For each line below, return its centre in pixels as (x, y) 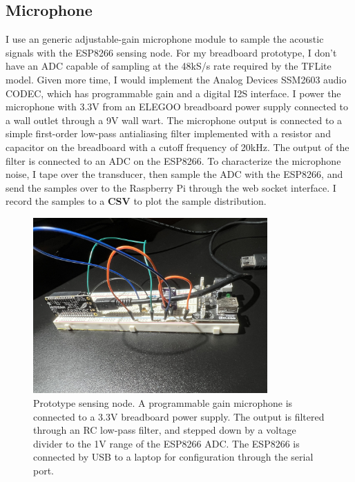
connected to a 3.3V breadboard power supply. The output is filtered (179, 416)
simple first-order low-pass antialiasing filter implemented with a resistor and (168, 133)
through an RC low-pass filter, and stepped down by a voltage (165, 430)
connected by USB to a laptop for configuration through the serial (173, 457)
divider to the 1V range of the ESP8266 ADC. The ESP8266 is (166, 443)
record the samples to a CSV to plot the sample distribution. (136, 201)
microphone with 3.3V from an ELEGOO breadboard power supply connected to (177, 107)
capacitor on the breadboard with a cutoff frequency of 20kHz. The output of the (177, 147)
